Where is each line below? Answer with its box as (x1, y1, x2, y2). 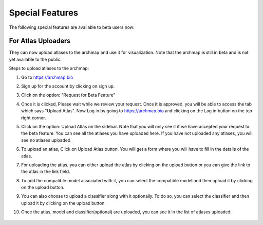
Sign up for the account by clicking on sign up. (21, 83, 115, 89)
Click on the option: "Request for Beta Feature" (21, 92, 115, 98)
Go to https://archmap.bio (21, 74, 73, 80)
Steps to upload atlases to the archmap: (9, 66, 89, 71)
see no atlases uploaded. (21, 137, 72, 143)
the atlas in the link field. (21, 169, 70, 174)
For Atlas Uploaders (9, 37, 71, 45)
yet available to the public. (9, 56, 62, 62)
